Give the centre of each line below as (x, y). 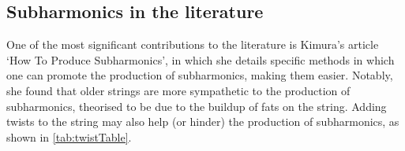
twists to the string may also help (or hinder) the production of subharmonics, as (203, 122)
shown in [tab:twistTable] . (69, 136)
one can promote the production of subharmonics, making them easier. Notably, (200, 75)
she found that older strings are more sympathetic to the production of (178, 90)
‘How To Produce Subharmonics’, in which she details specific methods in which (201, 59)
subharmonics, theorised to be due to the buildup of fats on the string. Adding (197, 106)
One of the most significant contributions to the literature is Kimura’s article (193, 44)
